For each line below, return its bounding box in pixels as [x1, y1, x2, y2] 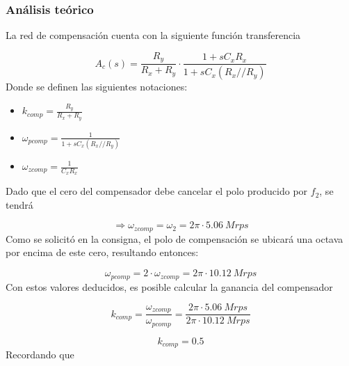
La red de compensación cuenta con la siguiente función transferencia [6, 28, 301, 42]
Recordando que [6, 347, 74, 362]
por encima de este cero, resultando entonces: [6, 245, 199, 260]
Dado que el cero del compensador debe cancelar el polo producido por [6, 184, 308, 198]
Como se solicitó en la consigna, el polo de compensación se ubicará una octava [6, 231, 343, 246]
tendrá [6, 197, 33, 212]
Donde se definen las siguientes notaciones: [6, 79, 188, 94]
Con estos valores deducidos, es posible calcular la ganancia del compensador [6, 279, 333, 294]
